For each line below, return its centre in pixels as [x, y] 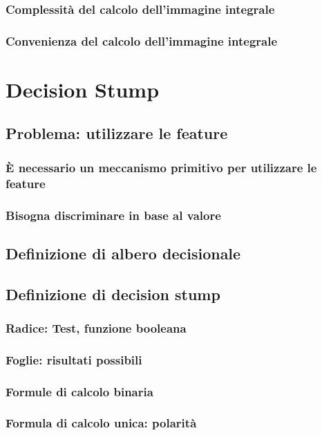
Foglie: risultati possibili [74, 359]
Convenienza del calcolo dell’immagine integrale [142, 40]
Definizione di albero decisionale [123, 253]
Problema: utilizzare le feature [117, 133]
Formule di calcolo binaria [79, 391]
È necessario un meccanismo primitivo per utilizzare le [161, 167]
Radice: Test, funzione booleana [96, 327]
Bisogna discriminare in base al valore [113, 215]
